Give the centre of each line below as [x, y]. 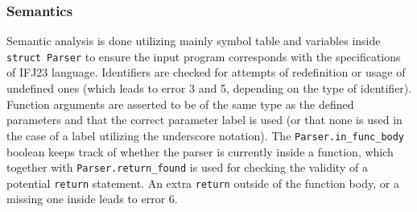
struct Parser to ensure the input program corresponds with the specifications [204, 56]
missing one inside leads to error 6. [92, 199]
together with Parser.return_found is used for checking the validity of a [187, 167]
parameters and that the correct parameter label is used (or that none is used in [204, 120]
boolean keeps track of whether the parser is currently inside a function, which [200, 151]
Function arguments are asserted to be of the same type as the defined [180, 104]
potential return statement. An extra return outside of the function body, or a [203, 183]
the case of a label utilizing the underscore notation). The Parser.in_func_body [206, 135]
